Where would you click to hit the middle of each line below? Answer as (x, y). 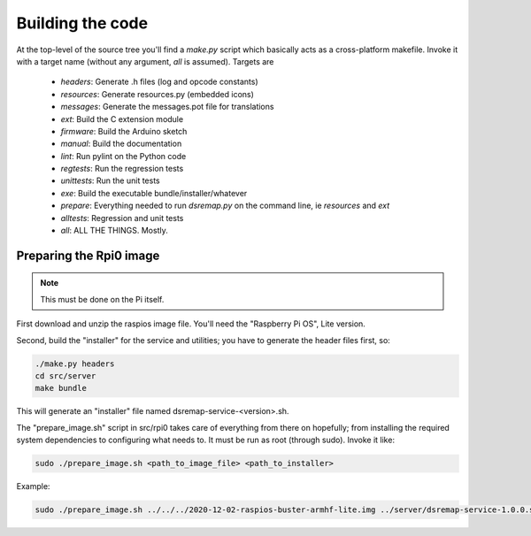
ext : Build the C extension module (122, 119)
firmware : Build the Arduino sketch (124, 131)
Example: (33, 486)
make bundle (61, 388)
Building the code (82, 23)
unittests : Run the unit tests (111, 180)
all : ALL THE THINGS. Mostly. (114, 231)
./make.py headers (75, 364)
